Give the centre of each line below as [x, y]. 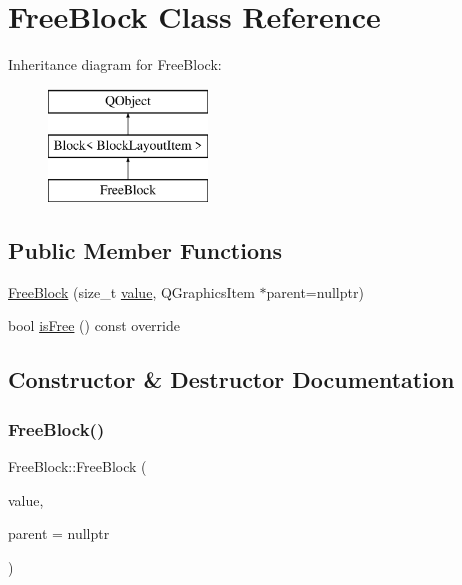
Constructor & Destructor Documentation [231, 379]
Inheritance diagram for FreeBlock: [115, 64]
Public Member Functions [145, 250]
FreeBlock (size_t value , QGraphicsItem [131, 291]
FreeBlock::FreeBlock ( [77, 466]
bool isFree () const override [94, 325]
